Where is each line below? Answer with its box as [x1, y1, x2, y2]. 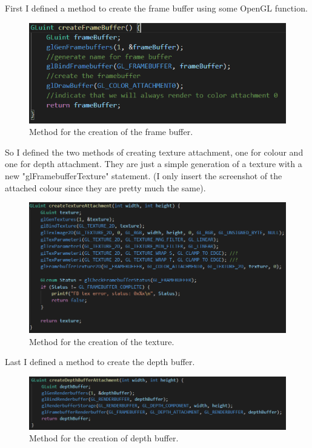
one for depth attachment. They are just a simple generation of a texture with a [5, 157, 302, 170]
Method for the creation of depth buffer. [29, 432, 179, 444]
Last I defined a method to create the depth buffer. [5, 355, 195, 368]
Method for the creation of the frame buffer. [29, 125, 193, 138]
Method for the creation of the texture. [29, 335, 174, 348]
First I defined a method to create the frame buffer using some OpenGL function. [5, 2, 308, 14]
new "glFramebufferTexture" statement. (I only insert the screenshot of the [5, 170, 282, 182]
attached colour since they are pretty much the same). [5, 181, 206, 194]
